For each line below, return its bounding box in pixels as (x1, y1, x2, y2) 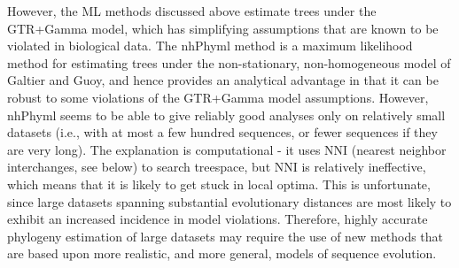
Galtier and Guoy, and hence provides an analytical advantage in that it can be (7, 71, 439, 89)
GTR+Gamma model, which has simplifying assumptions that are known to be (7, 19, 439, 37)
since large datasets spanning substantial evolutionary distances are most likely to (7, 192, 452, 211)
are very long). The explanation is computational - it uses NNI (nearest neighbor (7, 140, 447, 158)
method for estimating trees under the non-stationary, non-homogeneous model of (7, 53, 451, 72)
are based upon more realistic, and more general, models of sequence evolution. (7, 244, 437, 263)
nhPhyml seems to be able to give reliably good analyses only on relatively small (7, 105, 446, 124)
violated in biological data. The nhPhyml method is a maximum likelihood (7, 36, 413, 55)
